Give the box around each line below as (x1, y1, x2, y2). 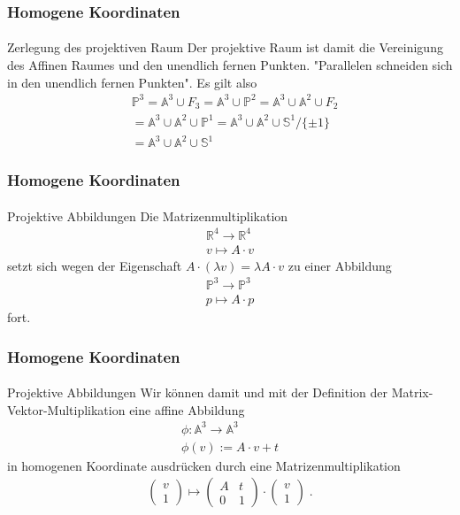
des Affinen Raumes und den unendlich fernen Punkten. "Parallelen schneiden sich (7, 56, 453, 74)
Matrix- (391, 383, 433, 402)
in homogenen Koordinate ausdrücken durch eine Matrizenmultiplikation (7, 456, 401, 474)
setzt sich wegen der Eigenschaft (7, 256, 182, 274)
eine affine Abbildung (129, 400, 245, 419)
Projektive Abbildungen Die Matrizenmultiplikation (7, 206, 288, 225)
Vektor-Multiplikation (7, 400, 126, 419)
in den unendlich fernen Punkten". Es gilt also (7, 73, 257, 91)
